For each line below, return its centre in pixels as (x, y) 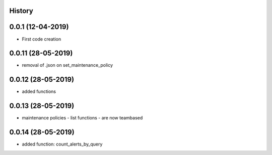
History (21, 11)
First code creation (42, 39)
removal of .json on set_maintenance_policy (67, 65)
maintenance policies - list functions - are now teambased (82, 118)
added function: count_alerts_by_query (62, 144)
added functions (39, 92)
